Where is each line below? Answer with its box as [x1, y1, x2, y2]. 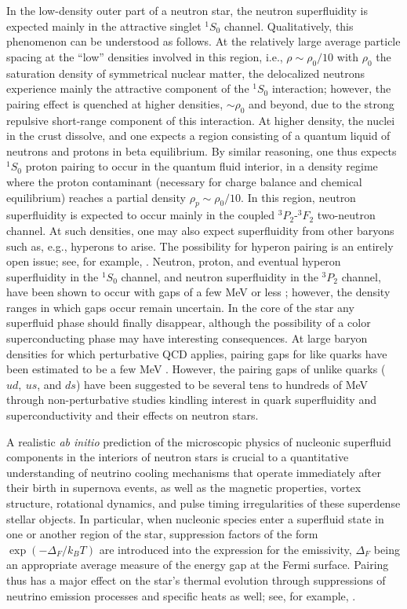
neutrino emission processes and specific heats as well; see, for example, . [6, 587, 356, 603]
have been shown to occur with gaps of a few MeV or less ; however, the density [6, 284, 391, 300]
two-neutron [317, 207, 376, 223]
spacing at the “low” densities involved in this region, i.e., [6, 48, 283, 64]
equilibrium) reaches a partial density [6, 189, 186, 205]
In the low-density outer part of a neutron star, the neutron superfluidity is [6, 2, 369, 18]
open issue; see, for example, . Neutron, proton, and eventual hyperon [6, 253, 341, 270]
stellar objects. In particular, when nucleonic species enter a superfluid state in [6, 510, 384, 526]
